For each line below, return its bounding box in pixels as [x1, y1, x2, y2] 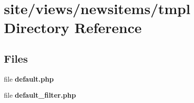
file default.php [4, 73, 54, 84]
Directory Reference [4, 17, 142, 37]
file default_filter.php [4, 90, 76, 100]
